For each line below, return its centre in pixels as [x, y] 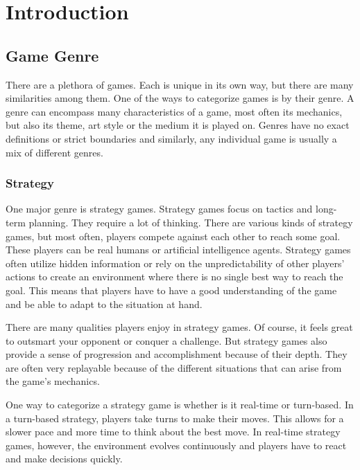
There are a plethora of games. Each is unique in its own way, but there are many [180, 84]
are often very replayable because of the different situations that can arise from [174, 367]
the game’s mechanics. [53, 381]
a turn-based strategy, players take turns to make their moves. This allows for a [175, 418]
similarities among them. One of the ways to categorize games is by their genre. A [180, 98]
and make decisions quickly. [64, 459]
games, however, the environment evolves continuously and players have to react [176, 445]
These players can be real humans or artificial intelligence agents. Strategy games [178, 250]
